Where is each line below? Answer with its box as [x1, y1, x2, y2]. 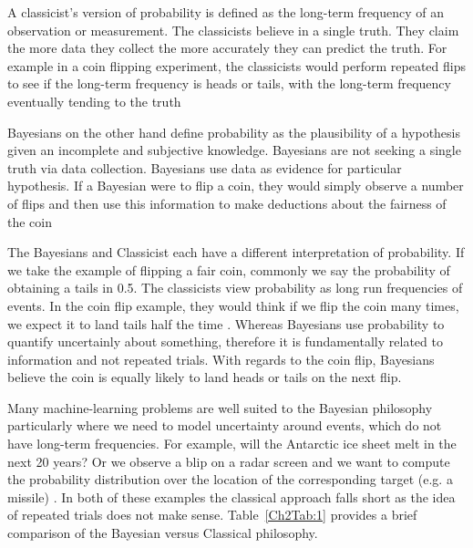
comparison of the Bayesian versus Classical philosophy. [7, 523, 318, 543]
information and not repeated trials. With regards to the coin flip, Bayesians [7, 349, 435, 368]
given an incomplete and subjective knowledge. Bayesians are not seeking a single [7, 140, 461, 160]
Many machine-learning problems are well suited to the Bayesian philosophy [7, 398, 433, 417]
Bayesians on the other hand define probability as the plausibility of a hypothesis [7, 122, 460, 141]
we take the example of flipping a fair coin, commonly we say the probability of [7, 260, 450, 279]
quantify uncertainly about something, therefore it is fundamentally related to [7, 332, 443, 351]
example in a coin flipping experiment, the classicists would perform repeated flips [7, 56, 466, 75]
